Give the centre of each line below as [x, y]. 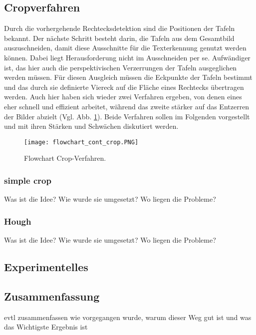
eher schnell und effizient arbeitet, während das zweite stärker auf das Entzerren [127, 106]
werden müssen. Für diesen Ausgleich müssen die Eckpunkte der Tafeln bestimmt [128, 77]
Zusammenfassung [52, 296]
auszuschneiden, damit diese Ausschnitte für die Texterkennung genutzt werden [125, 48]
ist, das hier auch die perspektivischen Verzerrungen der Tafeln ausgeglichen [121, 67]
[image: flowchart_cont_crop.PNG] [81, 142]
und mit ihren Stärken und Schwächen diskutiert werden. [91, 126]
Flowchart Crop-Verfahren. [65, 158]
